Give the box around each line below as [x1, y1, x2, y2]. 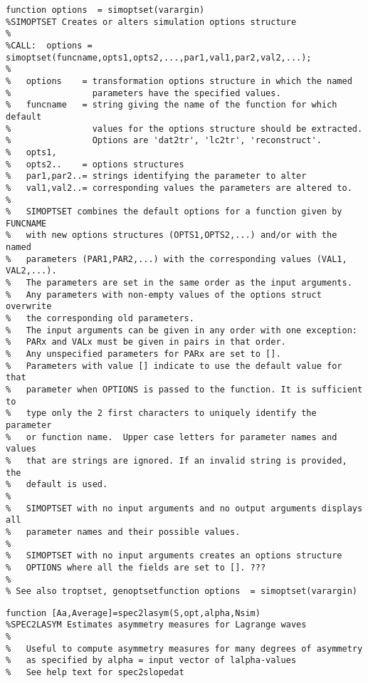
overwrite [6, 301, 52, 312]
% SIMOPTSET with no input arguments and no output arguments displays [6, 503, 363, 513]
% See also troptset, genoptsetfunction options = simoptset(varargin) [6, 586, 357, 597]
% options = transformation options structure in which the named [6, 75, 352, 86]
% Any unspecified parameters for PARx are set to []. [6, 349, 281, 360]
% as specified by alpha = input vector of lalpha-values [6, 655, 297, 666]
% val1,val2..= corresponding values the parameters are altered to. [6, 182, 352, 193]
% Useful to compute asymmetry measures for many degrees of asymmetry [6, 643, 363, 654]
